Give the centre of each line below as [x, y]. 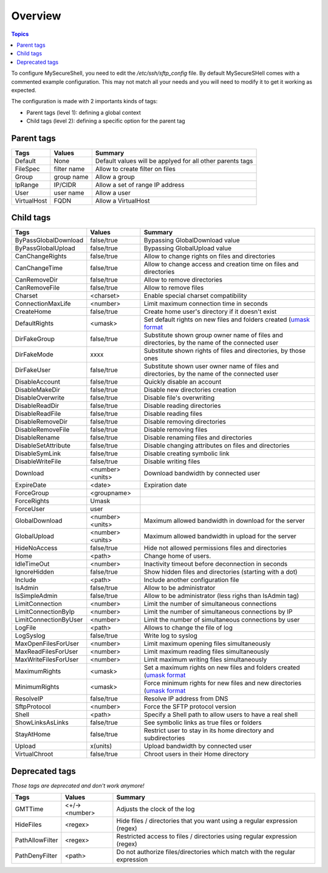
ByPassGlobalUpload [45, 248]
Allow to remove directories [183, 280]
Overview [36, 16]
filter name [69, 169]
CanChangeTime [39, 268]
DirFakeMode [34, 355]
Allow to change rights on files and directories [210, 256]
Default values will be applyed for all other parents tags [174, 161]
